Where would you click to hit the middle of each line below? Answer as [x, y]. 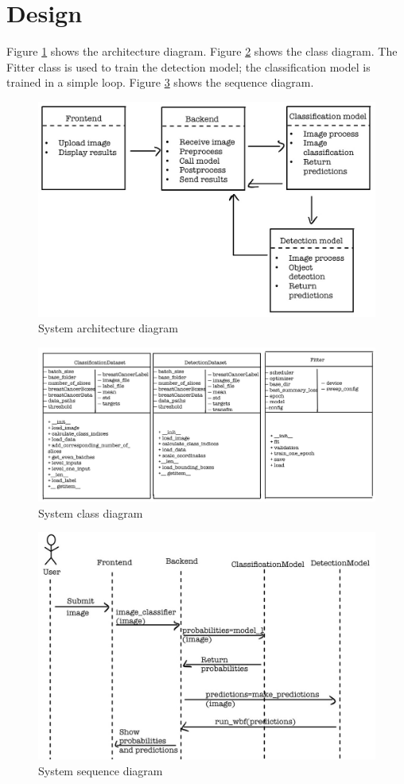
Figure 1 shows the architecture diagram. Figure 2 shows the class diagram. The [202, 51]
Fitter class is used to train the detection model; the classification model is [188, 66]
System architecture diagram [108, 328]
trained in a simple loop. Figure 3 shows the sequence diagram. [160, 82]
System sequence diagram [101, 770]
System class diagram [91, 512]
